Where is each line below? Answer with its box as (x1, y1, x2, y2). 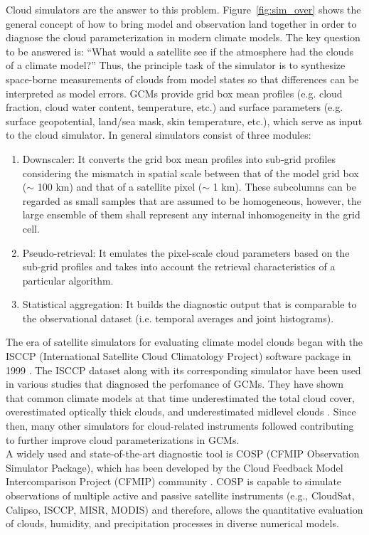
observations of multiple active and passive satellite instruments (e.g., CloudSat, (6, 488, 355, 502)
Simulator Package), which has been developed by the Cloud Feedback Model (6, 460, 343, 475)
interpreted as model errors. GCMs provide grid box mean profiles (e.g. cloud (6, 85, 343, 100)
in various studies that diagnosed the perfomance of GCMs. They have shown (6, 376, 344, 391)
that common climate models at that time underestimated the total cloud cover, (6, 390, 355, 405)
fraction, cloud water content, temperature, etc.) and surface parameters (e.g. (6, 100, 343, 115)
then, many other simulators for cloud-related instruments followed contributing (6, 418, 354, 433)
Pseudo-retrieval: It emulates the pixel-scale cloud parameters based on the (22, 245, 350, 260)
